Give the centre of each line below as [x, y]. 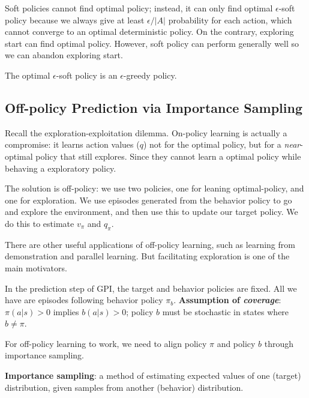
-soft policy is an [87, 75]
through [279, 343]
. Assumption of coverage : [227, 300]
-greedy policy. [150, 75]
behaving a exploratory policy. [61, 168]
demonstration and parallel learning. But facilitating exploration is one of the [147, 256]
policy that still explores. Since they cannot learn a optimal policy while [168, 156]
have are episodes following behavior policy [84, 300]
